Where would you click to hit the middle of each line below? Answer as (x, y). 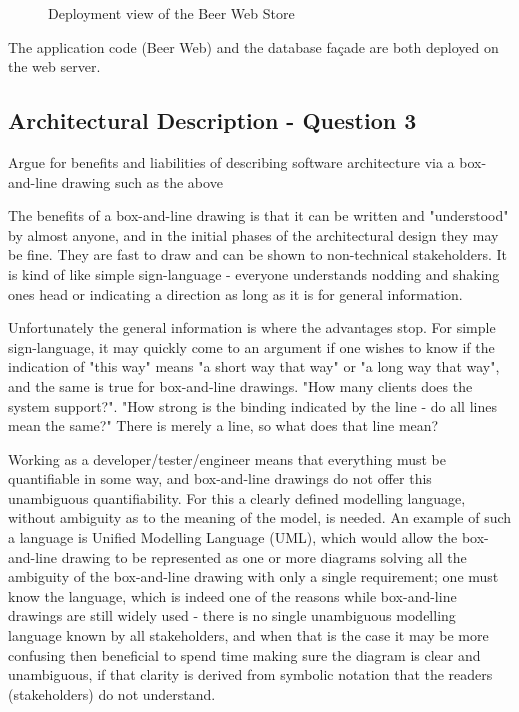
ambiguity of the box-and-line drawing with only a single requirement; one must (253, 576)
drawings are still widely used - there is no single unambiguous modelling (232, 615)
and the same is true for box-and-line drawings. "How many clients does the (240, 385)
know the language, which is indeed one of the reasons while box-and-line (232, 595)
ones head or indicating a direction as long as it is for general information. (235, 293)
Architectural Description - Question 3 (212, 120)
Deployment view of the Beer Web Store (171, 13)
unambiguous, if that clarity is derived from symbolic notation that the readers (250, 674)
